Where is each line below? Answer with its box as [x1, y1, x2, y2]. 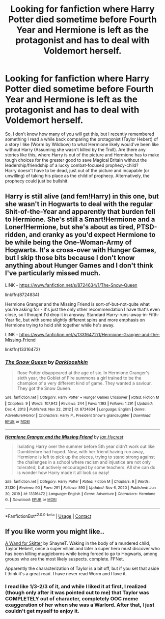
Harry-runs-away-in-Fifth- [106, 311, 160, 318]
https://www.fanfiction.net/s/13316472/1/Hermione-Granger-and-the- [19, 331, 160, 337]
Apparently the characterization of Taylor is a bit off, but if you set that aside [5, 565, 160, 571]
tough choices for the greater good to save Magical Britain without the [5, 157, 147, 163]
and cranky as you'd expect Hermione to [28, 231, 156, 239]
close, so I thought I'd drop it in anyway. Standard [5, 311, 106, 318]
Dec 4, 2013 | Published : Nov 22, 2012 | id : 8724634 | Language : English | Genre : [5, 407, 146, 412]
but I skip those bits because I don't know [5, 254, 135, 262]
